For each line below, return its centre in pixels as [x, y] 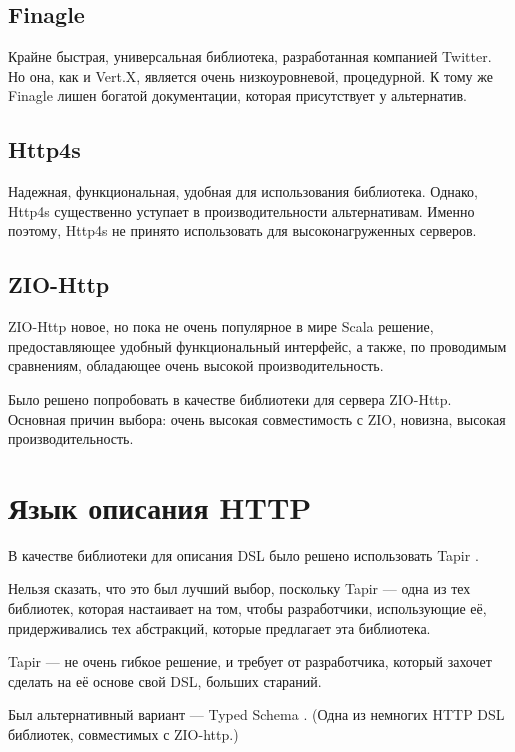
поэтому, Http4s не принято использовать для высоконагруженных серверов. [242, 230]
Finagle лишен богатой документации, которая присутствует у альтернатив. [238, 95]
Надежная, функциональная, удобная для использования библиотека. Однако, [243, 191]
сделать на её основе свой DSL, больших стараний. [165, 680]
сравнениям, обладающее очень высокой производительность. [196, 365]
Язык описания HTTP [160, 506]
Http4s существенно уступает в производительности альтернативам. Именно [241, 210]
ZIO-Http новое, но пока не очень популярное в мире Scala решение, [221, 326]
